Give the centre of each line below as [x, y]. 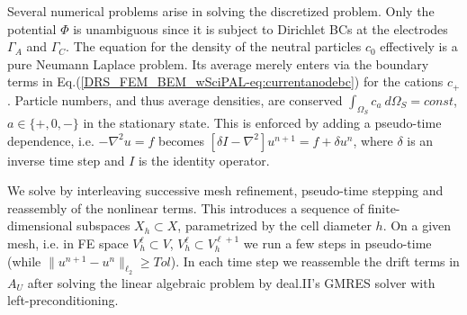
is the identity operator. [204, 160]
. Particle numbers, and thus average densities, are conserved [175, 99]
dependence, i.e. [51, 140]
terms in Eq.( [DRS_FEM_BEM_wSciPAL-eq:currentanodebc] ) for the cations [225, 81]
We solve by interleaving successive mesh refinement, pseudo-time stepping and [225, 190]
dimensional [40, 225]
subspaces [103, 225]
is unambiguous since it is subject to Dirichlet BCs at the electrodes [260, 28]
